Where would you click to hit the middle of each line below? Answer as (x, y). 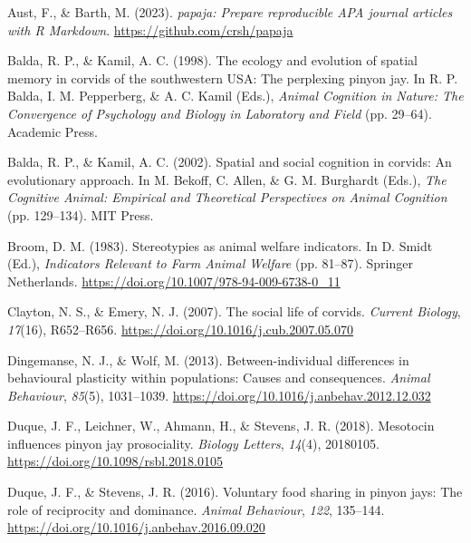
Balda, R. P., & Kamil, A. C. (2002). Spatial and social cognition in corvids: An (230, 162)
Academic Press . (53, 131)
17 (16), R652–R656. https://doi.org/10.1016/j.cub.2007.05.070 (180, 329)
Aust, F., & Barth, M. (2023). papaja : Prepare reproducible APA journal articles (230, 12)
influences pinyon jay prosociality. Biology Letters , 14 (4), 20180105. (193, 443)
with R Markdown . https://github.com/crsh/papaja (150, 29)
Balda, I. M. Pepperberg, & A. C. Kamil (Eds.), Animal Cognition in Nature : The (235, 96)
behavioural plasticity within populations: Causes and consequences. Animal (219, 378)
